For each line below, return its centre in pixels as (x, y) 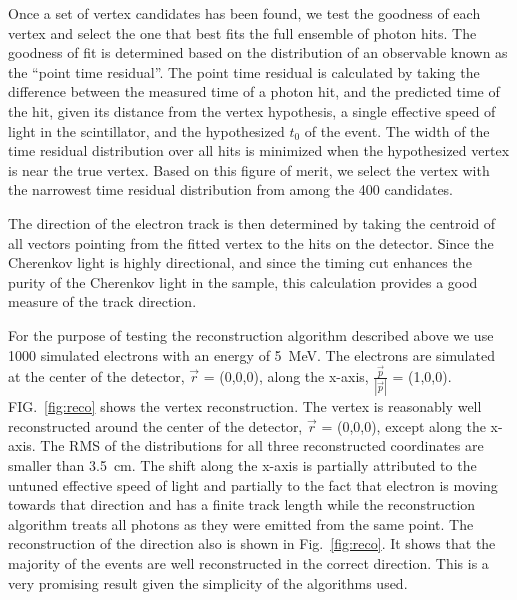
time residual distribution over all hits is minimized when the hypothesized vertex (259, 150)
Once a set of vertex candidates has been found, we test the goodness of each (244, 13)
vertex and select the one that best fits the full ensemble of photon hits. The (242, 32)
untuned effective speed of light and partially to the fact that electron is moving (253, 484)
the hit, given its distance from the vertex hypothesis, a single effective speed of (252, 110)
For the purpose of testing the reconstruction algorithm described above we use (251, 334)
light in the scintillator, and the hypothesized (146, 130)
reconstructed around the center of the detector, (155, 425)
